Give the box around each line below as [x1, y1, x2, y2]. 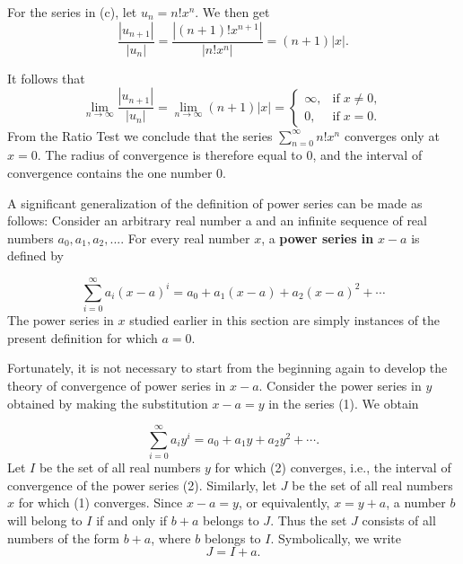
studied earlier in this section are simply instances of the [129, 311, 441, 330]
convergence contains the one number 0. [7, 163, 226, 182]
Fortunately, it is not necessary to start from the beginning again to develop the [7, 358, 448, 377]
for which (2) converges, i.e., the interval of [214, 458, 451, 477]
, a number [386, 493, 446, 512]
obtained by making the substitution [7, 393, 208, 412]
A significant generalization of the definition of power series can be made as [7, 193, 423, 212]
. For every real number [120, 228, 250, 247]
